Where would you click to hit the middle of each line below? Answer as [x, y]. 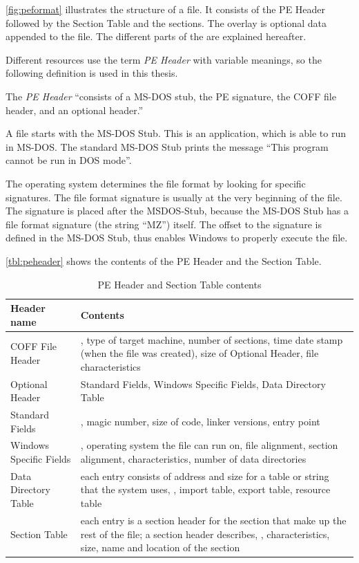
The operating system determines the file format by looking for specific [156, 183]
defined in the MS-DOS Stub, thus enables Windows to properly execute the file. [177, 238]
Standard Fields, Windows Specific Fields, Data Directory [203, 384]
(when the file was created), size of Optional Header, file [200, 353]
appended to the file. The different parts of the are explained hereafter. [156, 36]
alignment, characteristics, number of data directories [193, 459]
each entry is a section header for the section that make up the [213, 520]
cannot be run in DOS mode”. [69, 160]
